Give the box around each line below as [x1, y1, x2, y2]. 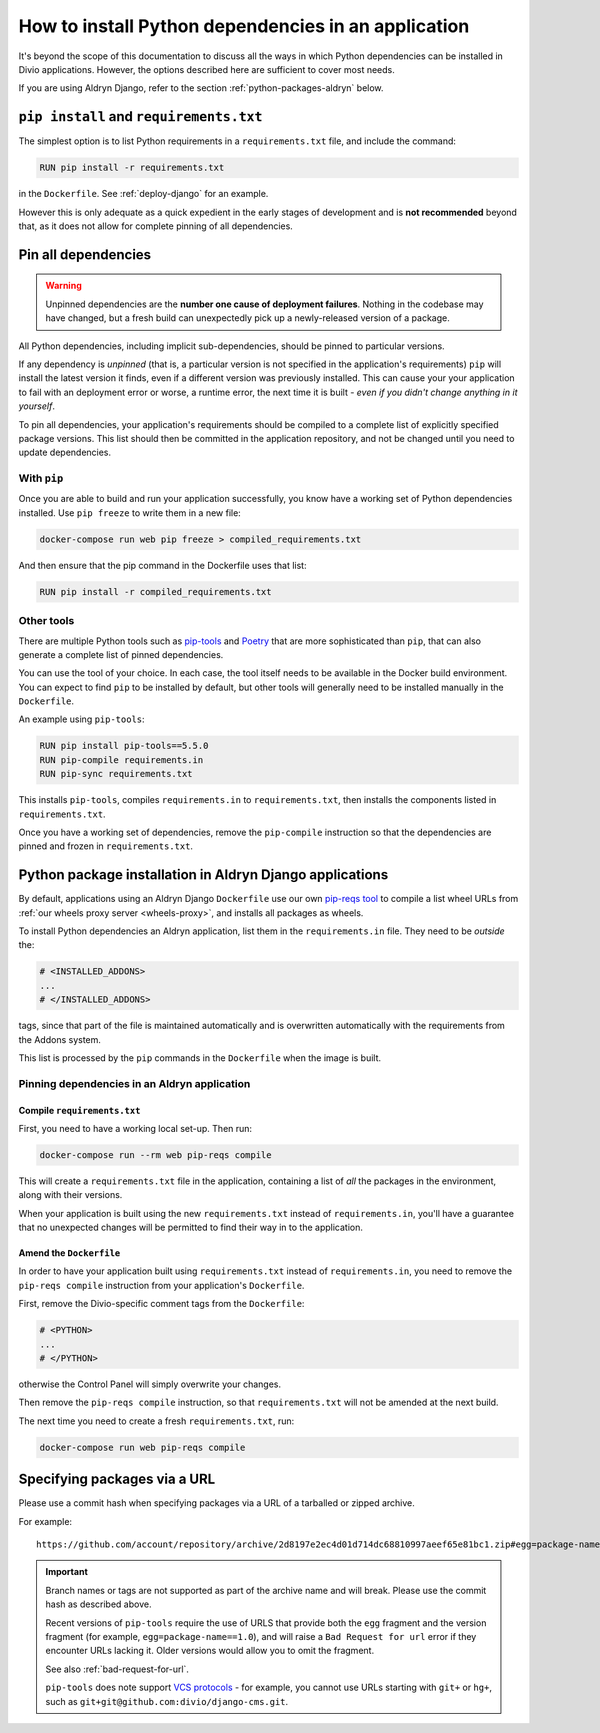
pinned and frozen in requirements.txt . [18, 840, 194, 852]
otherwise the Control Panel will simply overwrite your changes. [18, 1378, 282, 1390]
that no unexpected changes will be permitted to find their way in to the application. [18, 1221, 364, 1234]
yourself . [18, 400, 55, 412]
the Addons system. [18, 1033, 102, 1045]
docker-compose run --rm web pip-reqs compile [39, 1149, 272, 1160]
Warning [45, 280, 82, 292]
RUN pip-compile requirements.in [39, 754, 204, 765]
